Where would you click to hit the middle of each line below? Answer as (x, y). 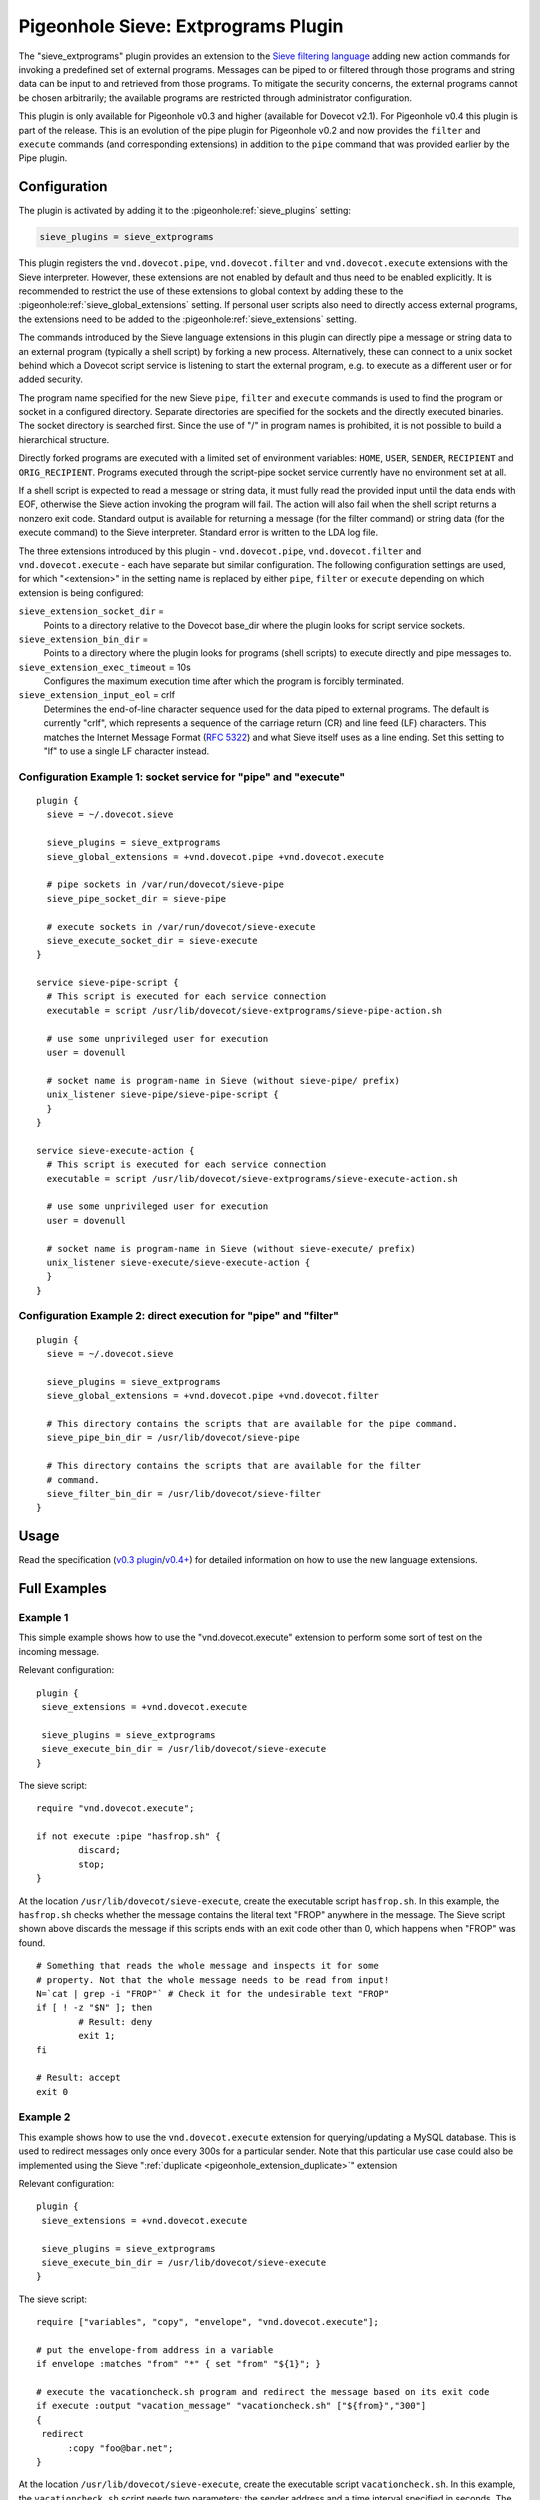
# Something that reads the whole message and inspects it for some (207, 1966)
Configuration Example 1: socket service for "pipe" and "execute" (181, 777)
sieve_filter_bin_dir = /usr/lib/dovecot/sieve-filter (184, 1493)
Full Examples (62, 1588)
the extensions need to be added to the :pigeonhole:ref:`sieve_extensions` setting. (187, 319)
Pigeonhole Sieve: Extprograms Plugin (181, 26)
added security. (51, 379)
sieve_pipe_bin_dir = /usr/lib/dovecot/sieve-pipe (173, 1438)
